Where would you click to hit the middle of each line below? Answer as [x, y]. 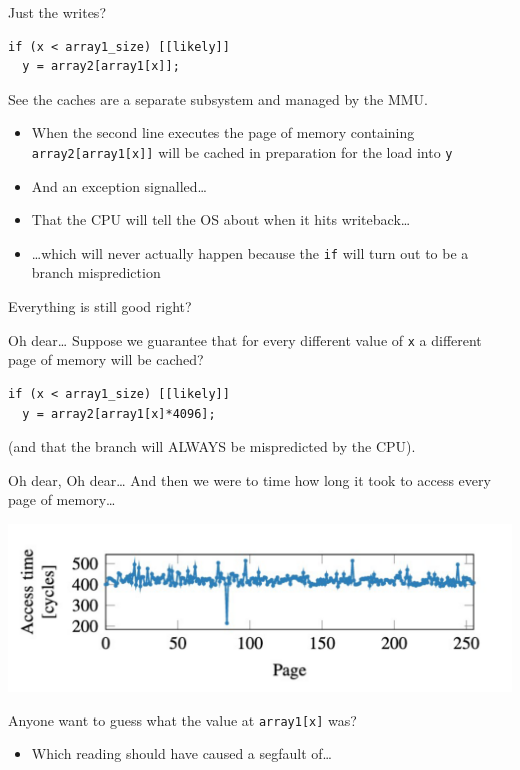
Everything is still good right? [100, 306]
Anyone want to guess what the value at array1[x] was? [182, 719]
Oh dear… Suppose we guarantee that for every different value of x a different [245, 339]
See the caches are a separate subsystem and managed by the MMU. [218, 98]
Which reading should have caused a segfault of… [181, 753]
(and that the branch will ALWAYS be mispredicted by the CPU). [212, 446]
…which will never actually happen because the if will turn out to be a [250, 252]
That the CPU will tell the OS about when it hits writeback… [221, 219]
